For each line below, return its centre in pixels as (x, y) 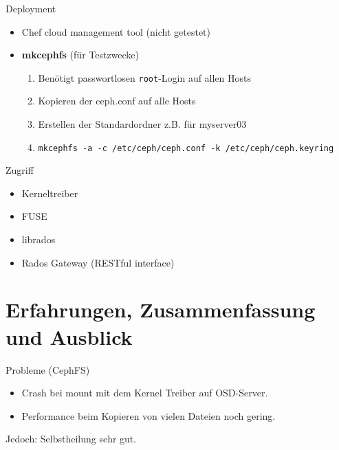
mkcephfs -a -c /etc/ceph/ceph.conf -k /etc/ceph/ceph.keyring (186, 148)
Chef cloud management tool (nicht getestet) (116, 31)
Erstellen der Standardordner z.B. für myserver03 (142, 124)
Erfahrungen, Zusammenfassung (161, 310)
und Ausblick (69, 336)
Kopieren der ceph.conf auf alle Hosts (117, 101)
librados (39, 239)
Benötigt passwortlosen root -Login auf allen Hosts (145, 77)
